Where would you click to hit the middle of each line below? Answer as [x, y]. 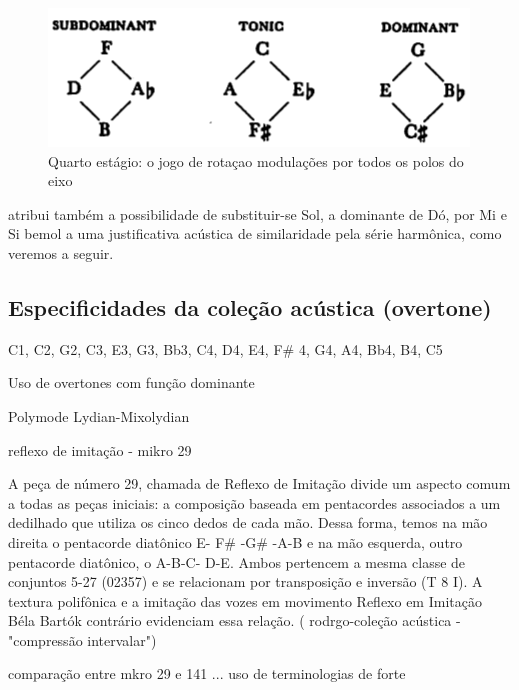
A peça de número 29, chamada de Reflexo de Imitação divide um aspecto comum [259, 483]
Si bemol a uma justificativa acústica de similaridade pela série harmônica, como [255, 233]
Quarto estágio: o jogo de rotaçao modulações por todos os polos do [256, 160]
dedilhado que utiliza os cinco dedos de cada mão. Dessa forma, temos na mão [248, 522]
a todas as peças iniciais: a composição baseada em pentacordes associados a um [254, 502]
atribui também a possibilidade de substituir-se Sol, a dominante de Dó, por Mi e [257, 213]
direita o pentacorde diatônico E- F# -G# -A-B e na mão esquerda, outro [235, 541]
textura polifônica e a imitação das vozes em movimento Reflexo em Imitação [245, 600]
